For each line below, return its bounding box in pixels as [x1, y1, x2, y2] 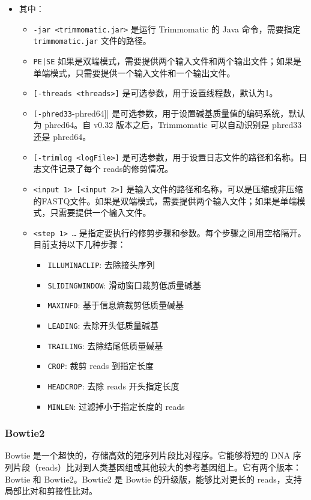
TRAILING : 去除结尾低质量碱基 [47, 339, 163, 352]
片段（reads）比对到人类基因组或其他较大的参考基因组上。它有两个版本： [13, 461, 302, 474]
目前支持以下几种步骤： [33, 238, 126, 251]
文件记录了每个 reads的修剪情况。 [41, 162, 174, 175]
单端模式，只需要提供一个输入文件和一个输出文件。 [33, 66, 235, 79]
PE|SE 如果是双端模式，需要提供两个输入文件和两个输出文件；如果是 [33, 54, 302, 67]
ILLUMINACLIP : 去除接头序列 [47, 258, 155, 270]
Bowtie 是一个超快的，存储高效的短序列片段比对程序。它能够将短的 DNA [5, 449, 291, 462]
